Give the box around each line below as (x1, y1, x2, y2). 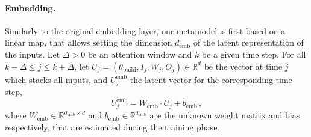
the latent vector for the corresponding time (130, 73, 292, 85)
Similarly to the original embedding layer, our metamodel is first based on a (5, 24, 286, 37)
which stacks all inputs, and (5, 73, 108, 85)
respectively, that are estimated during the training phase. (5, 120, 220, 133)
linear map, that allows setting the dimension (5, 36, 172, 49)
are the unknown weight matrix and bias (149, 109, 300, 121)
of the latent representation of (193, 36, 304, 49)
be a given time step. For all (201, 47, 306, 60)
